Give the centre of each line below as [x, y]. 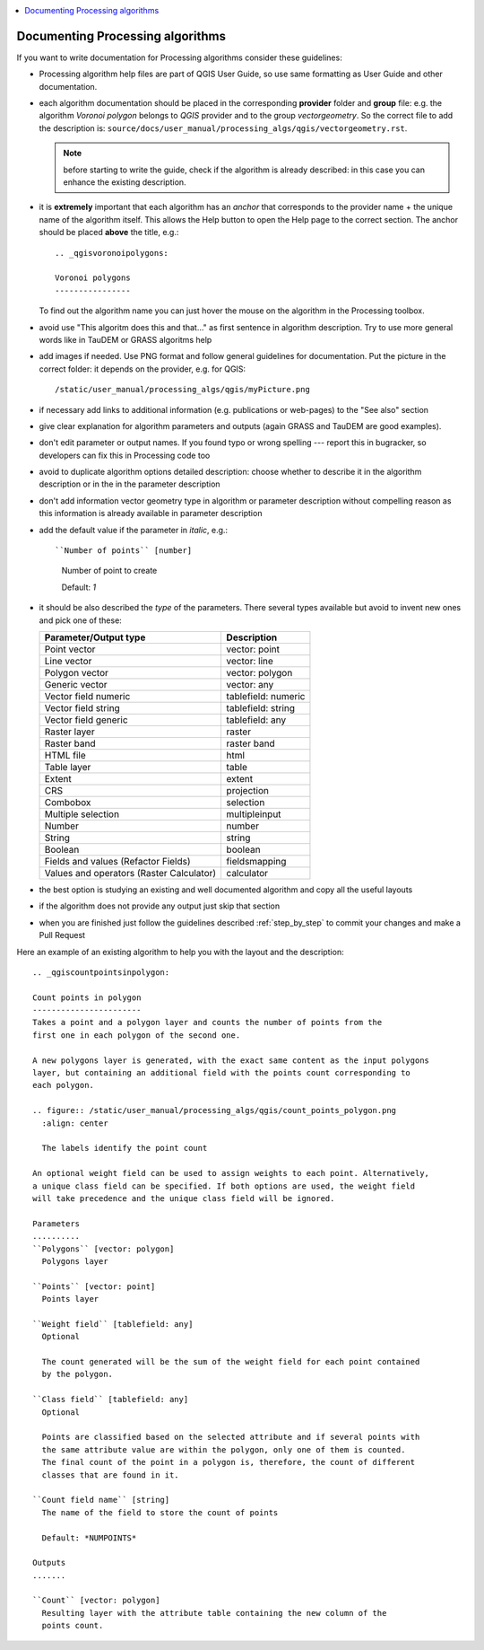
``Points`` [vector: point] [94, 1286]
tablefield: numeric [266, 696]
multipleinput [254, 814]
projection [247, 790]
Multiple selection [82, 814]
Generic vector [76, 684]
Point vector [70, 649]
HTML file [65, 755]
